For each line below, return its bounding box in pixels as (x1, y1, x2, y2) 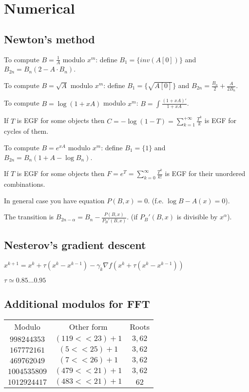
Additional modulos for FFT (4, 296, 150, 311)
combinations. (4, 178, 45, 189)
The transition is (4, 212, 54, 222)
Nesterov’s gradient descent (4, 237, 146, 252)
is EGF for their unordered (165, 168, 246, 178)
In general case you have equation (4, 195, 105, 205)
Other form (69, 321, 108, 333)
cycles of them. (4, 126, 49, 136)
